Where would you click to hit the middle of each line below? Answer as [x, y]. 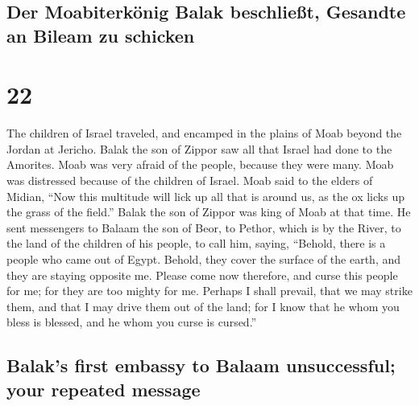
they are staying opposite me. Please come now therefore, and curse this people [202, 275]
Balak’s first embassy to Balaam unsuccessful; [201, 365]
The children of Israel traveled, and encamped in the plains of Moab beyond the [204, 133]
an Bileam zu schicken [101, 35]
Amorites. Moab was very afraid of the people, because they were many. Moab [200, 164]
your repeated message [104, 389]
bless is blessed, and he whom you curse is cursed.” [132, 322]
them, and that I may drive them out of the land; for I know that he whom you [203, 306]
